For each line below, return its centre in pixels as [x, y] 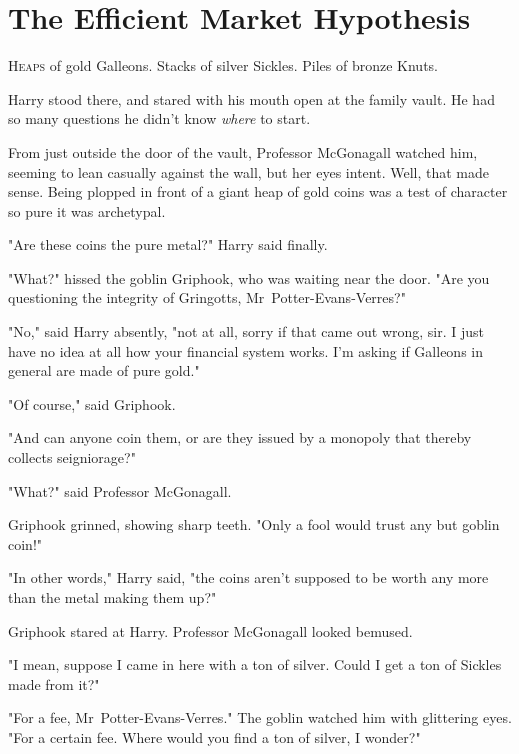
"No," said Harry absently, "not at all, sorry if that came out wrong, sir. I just [246, 331]
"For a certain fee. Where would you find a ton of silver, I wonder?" [214, 736]
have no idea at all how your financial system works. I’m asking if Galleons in [245, 350]
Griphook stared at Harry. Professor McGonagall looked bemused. [210, 630]
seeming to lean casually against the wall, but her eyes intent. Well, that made [248, 171]
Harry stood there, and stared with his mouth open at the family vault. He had [251, 98]
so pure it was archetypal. [87, 210]
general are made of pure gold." [104, 370]
